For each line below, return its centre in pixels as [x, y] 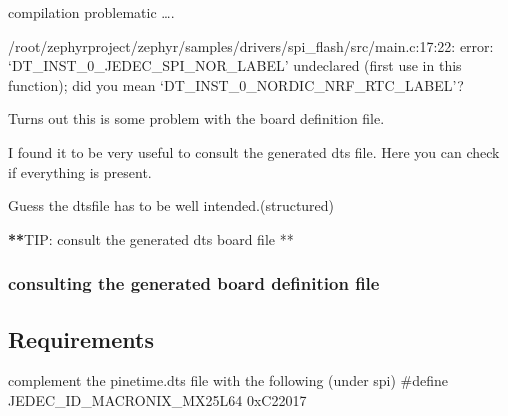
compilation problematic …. [91, 12]
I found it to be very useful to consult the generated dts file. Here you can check [254, 151]
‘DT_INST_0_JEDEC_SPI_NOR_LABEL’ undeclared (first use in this [235, 65]
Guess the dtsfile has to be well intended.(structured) [171, 205]
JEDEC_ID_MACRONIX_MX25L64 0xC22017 [157, 399]
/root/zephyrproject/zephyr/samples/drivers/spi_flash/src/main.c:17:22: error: [251, 45]
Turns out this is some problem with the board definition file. [196, 118]
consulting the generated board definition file [194, 283]
